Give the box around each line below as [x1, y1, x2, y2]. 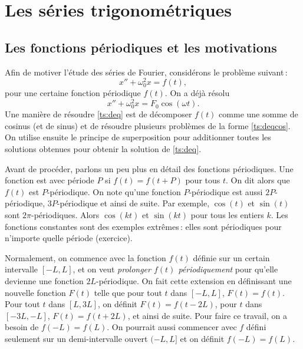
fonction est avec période [5, 174, 94, 186]
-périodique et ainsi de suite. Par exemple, [57, 197, 210, 209]
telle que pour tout [94, 286, 162, 298]
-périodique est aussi [189, 185, 263, 197]
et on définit [180, 332, 225, 344]
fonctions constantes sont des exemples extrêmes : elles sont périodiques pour [5, 220, 282, 232]
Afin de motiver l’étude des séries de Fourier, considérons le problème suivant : [5, 65, 288, 78]
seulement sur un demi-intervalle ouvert [5, 332, 148, 344]
